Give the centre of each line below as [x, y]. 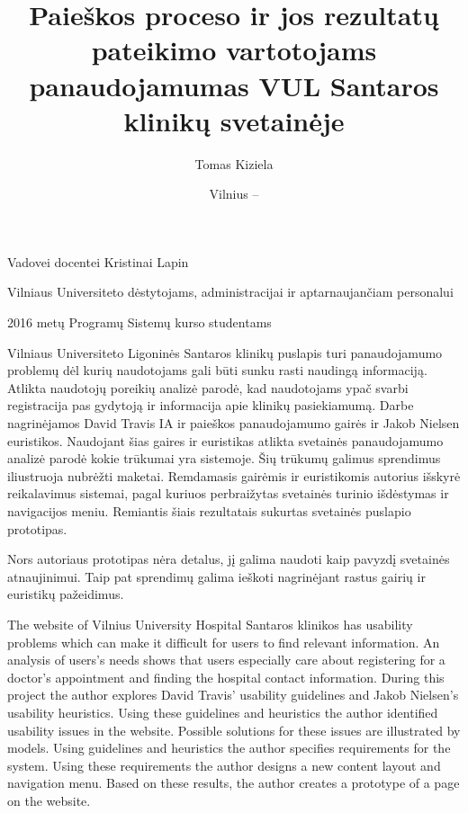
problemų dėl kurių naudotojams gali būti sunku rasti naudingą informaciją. [217, 370]
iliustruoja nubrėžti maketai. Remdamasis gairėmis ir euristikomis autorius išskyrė [234, 475]
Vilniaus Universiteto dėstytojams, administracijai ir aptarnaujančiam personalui [230, 292]
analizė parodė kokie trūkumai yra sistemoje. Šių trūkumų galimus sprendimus [224, 458]
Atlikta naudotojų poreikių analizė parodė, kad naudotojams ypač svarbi [208, 387]
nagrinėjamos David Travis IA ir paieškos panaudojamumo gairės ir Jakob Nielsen [234, 423]
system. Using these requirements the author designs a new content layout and [224, 765]
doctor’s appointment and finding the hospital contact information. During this [226, 677]
